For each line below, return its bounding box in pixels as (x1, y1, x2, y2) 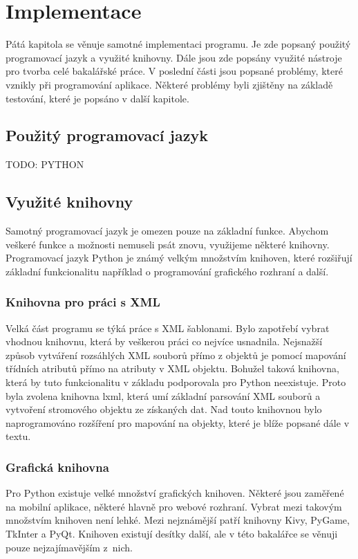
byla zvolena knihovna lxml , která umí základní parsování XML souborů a (6, 388, 321, 403)
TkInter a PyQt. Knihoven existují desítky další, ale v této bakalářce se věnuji (6, 526, 338, 541)
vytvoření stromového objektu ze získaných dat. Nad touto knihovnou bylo (6, 402, 322, 416)
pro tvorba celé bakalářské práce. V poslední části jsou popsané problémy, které (6, 64, 343, 78)
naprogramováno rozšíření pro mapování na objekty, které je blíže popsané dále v (6, 415, 350, 430)
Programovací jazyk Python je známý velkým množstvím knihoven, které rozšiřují (6, 250, 352, 265)
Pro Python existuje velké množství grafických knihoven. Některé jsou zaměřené (6, 486, 344, 500)
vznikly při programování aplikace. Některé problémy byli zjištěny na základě (6, 77, 333, 91)
